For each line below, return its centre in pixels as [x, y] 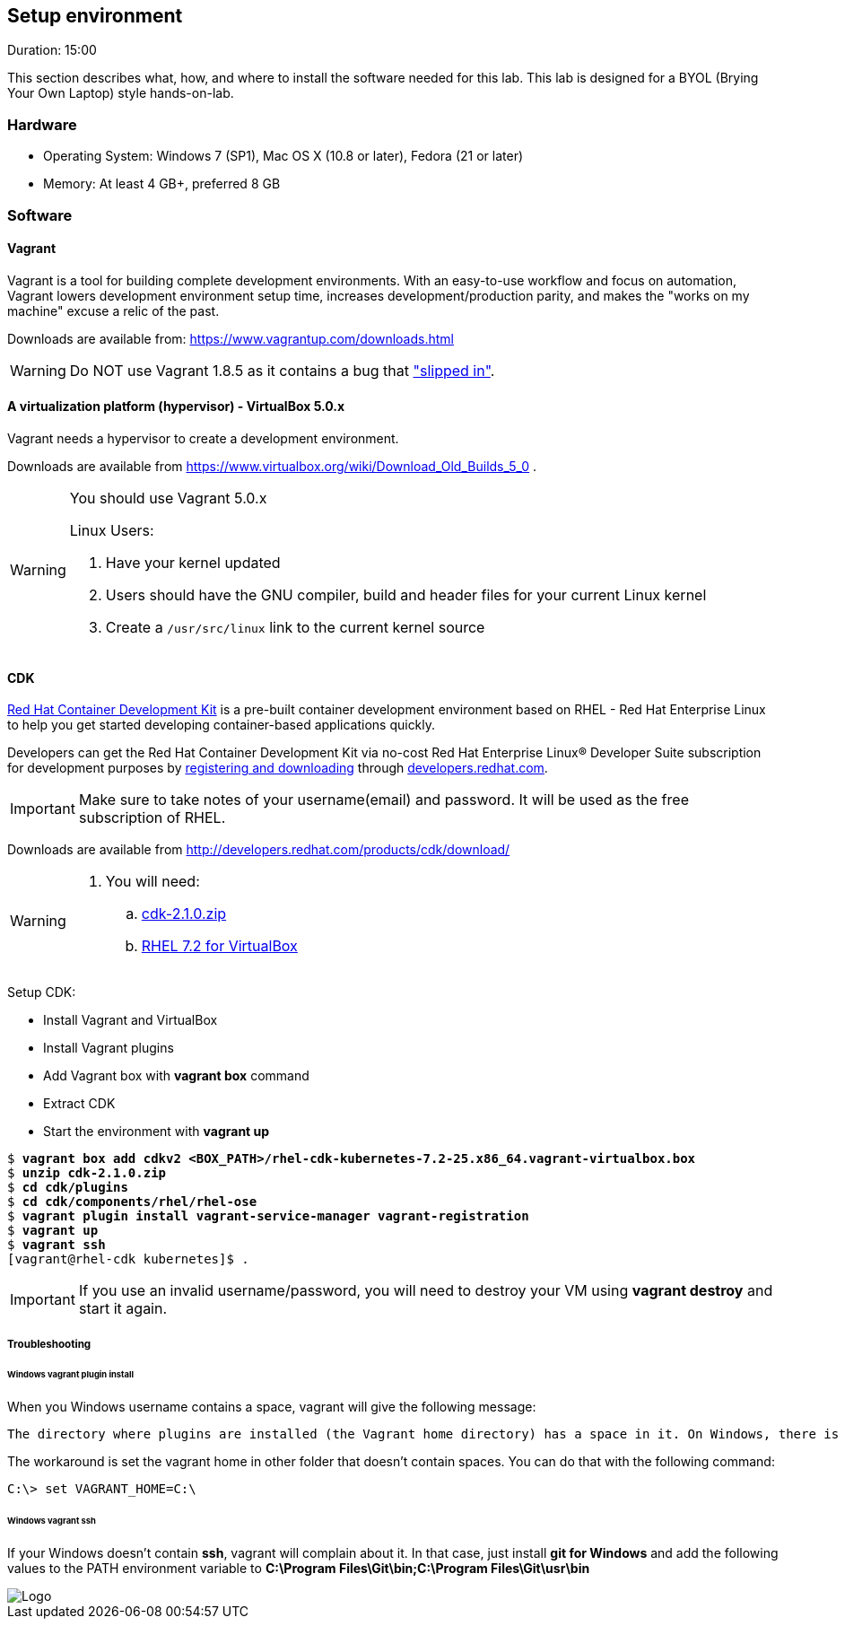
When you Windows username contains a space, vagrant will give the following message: [272, 1407]
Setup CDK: [42, 992]
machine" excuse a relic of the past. [113, 310]
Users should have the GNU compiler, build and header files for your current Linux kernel [406, 594]
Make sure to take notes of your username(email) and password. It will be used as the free [383, 800]
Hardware [42, 124]
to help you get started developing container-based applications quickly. [222, 725]
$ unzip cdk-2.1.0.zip [87, 1173]
